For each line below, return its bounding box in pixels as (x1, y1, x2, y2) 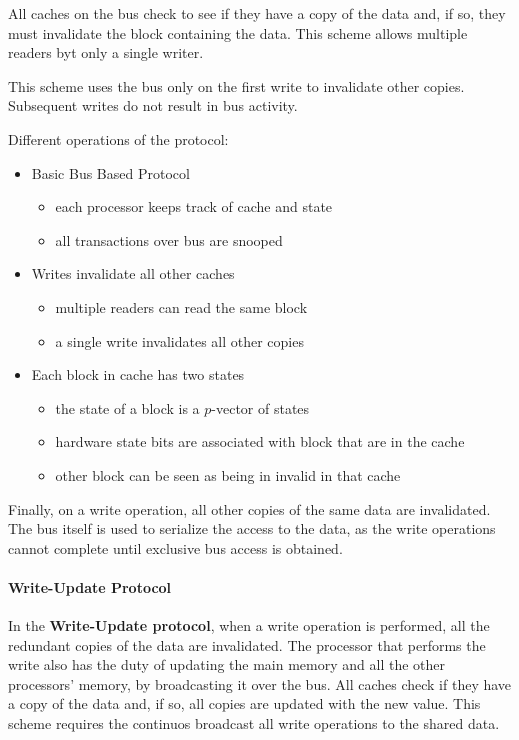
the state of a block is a (55, 397, 200, 418)
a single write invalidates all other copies (55, 330, 304, 351)
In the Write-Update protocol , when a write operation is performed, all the (8, 615, 490, 636)
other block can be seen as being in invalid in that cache (55, 464, 401, 485)
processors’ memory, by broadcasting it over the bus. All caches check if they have (8, 673, 512, 694)
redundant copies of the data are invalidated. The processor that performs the (8, 634, 486, 655)
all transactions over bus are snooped (55, 229, 283, 250)
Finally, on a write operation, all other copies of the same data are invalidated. (8, 498, 491, 519)
